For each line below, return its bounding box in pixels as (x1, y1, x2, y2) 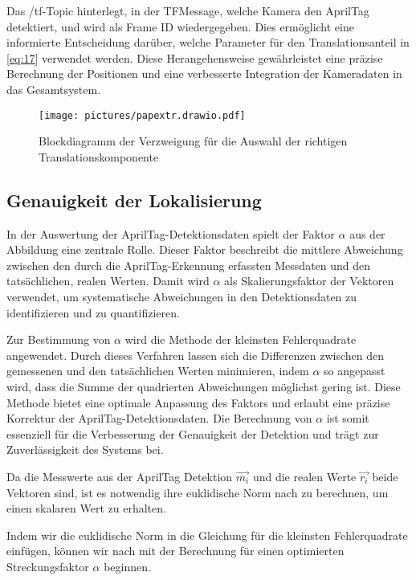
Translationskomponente (39, 148, 159, 165)
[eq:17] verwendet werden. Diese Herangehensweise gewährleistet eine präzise (6, 49, 383, 66)
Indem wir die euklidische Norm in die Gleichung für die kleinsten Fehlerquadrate (6, 526, 408, 543)
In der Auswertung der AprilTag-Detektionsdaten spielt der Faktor (6, 225, 335, 242)
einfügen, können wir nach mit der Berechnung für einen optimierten (6, 542, 345, 559)
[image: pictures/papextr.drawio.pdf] (39, 109, 246, 121)
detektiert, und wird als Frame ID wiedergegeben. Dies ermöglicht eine (6, 18, 354, 35)
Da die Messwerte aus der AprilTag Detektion (6, 468, 233, 484)
